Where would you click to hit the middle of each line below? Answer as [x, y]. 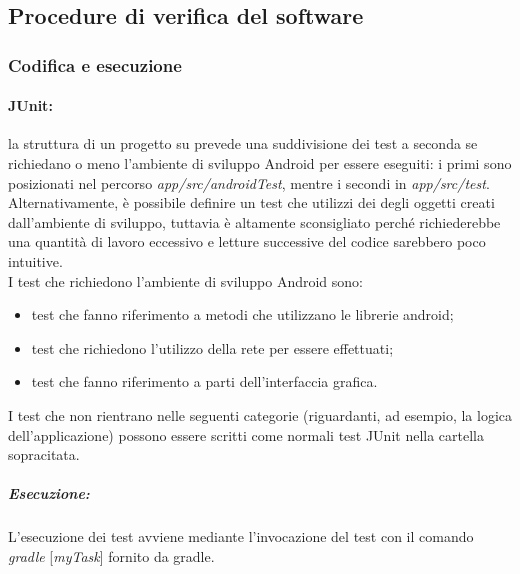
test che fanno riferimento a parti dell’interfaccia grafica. [204, 381]
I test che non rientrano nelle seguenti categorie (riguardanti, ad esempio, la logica [260, 414]
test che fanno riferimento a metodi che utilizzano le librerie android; [242, 314]
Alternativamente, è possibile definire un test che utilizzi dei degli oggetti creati [251, 202]
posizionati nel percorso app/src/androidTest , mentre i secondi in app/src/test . [249, 182]
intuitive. [35, 260]
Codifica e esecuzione [95, 64]
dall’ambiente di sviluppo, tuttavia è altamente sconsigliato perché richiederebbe [254, 221]
